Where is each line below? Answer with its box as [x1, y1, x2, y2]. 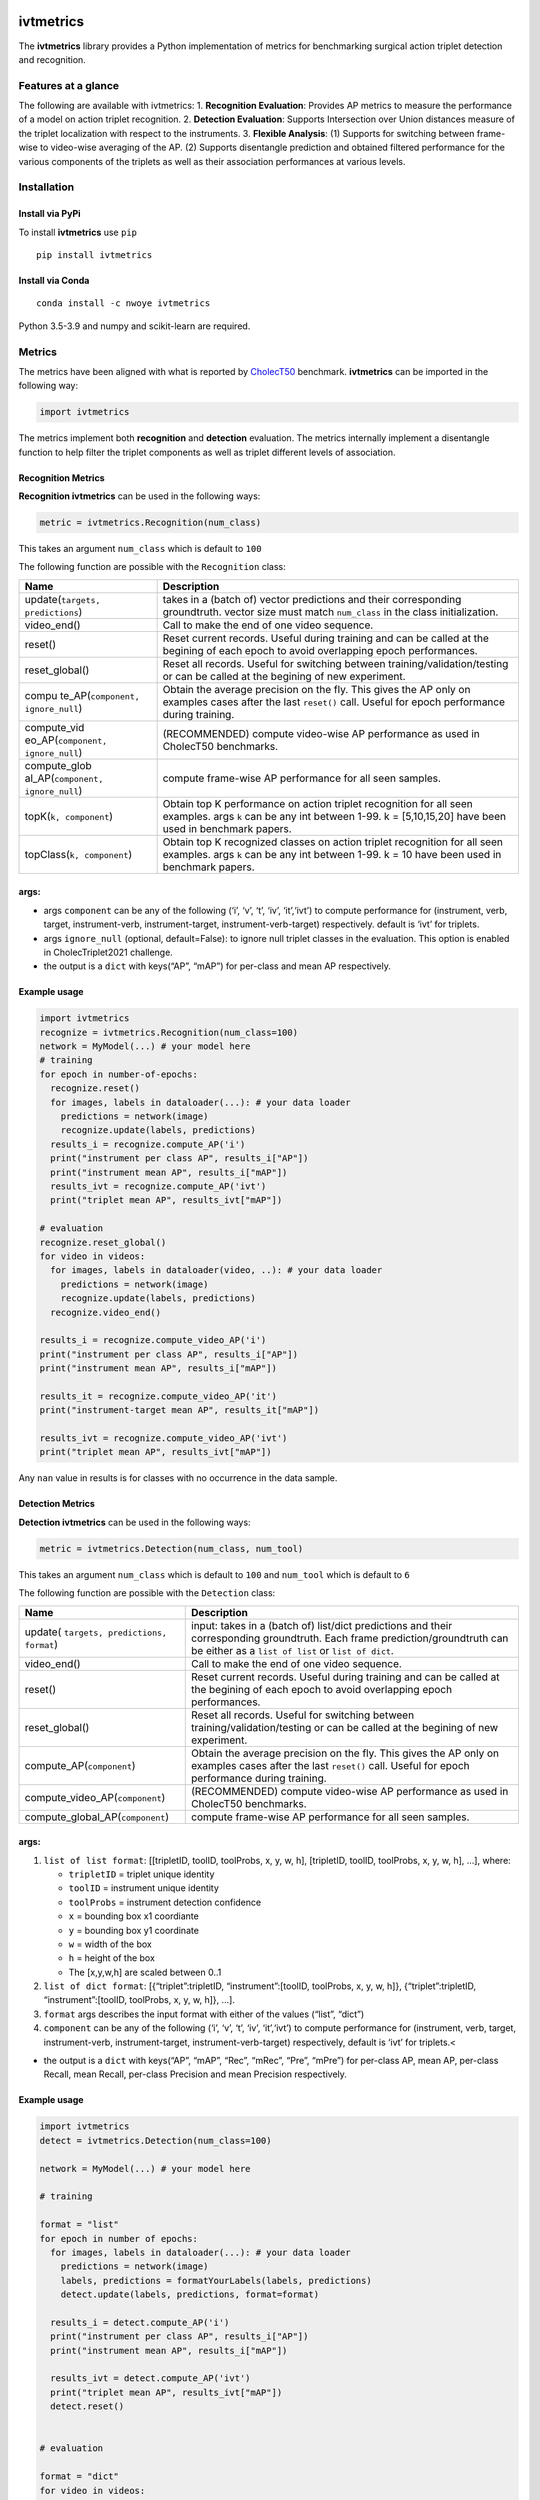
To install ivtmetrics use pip [18, 226, 138, 238]
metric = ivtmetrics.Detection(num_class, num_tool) [39, 1543, 304, 1554]
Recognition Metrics [18, 471, 105, 484]
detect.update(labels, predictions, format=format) [60, 2289, 320, 2300]
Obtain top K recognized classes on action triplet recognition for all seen [162, 835, 504, 849]
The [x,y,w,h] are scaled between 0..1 [68, 1966, 222, 1978]
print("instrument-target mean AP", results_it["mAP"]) [39, 1405, 320, 1416]
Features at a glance [18, 78, 120, 92]
